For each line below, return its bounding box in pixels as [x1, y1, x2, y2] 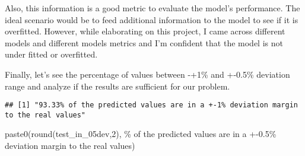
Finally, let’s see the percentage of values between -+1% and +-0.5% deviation [5, 68, 290, 80]
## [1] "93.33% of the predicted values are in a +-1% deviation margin [5, 101, 298, 110]
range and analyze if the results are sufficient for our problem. [5, 79, 230, 92]
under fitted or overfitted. [5, 48, 98, 61]
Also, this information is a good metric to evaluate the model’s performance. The [5, 2, 300, 14]
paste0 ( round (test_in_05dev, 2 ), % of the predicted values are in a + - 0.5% [5, 128, 277, 140]
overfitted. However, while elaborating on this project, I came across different [5, 25, 285, 37]
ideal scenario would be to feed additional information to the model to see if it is [5, 13, 298, 26]
